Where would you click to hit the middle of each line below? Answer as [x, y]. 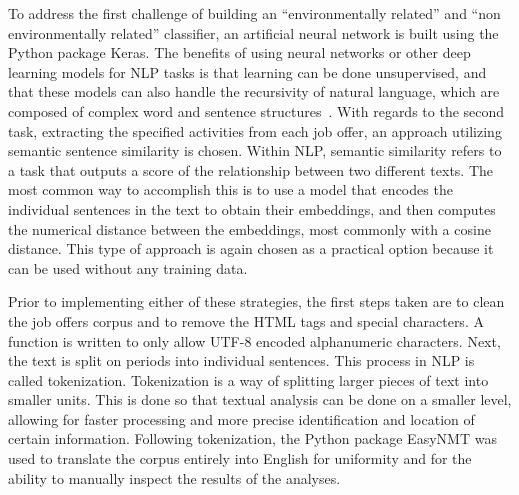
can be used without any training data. [128, 267]
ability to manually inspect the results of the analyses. [174, 477]
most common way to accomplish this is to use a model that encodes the [230, 189]
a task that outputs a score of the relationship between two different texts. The [251, 169]
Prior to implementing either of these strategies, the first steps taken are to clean [256, 301]
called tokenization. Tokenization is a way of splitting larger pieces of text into [248, 379]
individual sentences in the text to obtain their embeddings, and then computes [252, 208]
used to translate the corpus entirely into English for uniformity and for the [240, 458]
